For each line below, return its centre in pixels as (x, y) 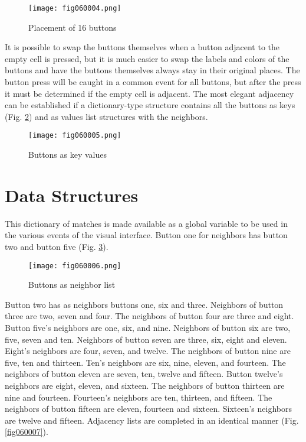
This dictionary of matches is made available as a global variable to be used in (146, 223)
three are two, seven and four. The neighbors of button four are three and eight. (149, 316)
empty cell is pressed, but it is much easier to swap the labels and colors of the (147, 58)
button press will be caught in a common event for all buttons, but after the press (153, 82)
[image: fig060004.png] (75, 8)
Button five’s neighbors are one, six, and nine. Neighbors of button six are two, (148, 327)
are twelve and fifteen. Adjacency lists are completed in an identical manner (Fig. (152, 420)
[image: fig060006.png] (75, 266)
